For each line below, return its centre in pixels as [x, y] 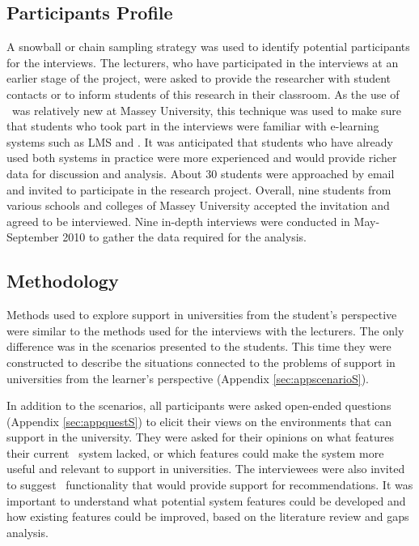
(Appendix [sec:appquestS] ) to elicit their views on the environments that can [199, 421]
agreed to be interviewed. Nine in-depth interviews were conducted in [178, 221]
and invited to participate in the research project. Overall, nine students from [199, 189]
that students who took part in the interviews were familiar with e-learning [193, 126]
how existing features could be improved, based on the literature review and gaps [208, 516]
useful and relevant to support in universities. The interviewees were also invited [206, 469]
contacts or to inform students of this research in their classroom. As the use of [203, 94]
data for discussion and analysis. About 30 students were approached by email [201, 173]
